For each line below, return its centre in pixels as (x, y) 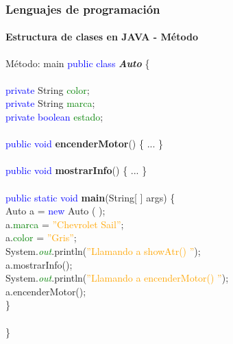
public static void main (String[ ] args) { (90, 197)
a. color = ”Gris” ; (41, 237)
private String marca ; (50, 103)
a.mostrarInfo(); (39, 264)
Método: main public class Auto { (78, 63)
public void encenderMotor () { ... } (84, 144)
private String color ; (48, 89)
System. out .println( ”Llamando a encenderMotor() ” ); (117, 278)
